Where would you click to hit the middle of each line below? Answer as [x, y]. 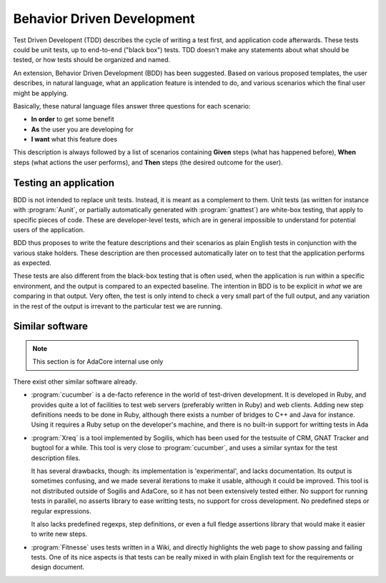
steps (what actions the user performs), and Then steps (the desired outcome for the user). [148, 162]
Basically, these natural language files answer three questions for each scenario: [132, 106]
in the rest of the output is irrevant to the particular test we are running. [118, 306]
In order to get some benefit [73, 119]
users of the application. [49, 229]
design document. [58, 567]
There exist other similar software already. [75, 382]
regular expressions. [61, 511]
